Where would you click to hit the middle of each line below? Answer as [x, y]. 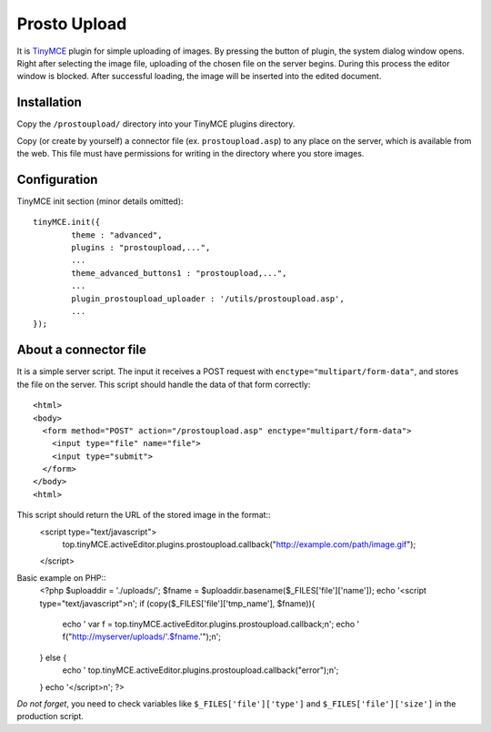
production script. [50, 717]
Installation [49, 102]
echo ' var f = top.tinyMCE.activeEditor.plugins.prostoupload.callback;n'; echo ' [211, 624]
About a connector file [82, 350]
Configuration [57, 179]
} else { [53, 657]
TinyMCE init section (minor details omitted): [100, 201]
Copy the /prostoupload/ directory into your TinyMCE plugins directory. [156, 124]
